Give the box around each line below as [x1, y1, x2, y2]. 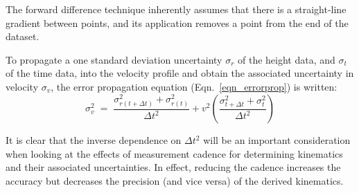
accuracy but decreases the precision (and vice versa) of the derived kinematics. [6, 174, 344, 188]
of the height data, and [238, 52, 335, 66]
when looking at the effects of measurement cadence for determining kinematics [6, 146, 343, 160]
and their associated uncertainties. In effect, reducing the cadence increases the [6, 160, 341, 174]
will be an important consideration [203, 133, 351, 147]
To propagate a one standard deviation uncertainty [6, 52, 222, 66]
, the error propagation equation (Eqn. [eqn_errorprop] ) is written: [51, 79, 338, 93]
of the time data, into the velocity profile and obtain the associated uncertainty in [6, 66, 354, 80]
